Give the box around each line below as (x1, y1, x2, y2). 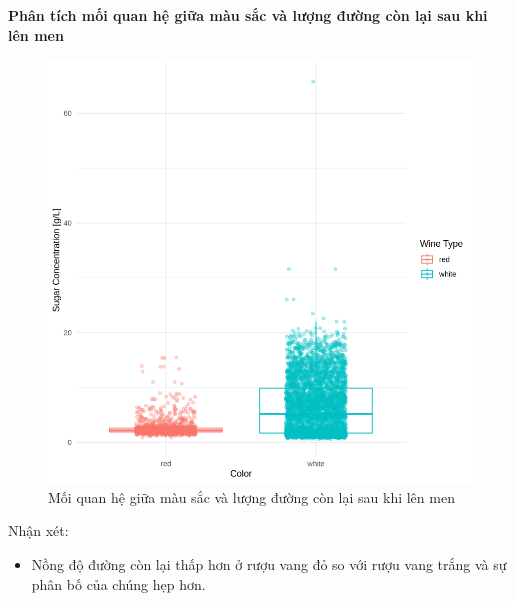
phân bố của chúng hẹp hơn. (31, 573, 206, 594)
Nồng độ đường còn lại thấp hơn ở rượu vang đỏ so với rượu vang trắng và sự (31, 553, 507, 574)
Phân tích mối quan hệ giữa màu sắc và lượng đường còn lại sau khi (8, 5, 488, 25)
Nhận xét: (8, 520, 69, 541)
